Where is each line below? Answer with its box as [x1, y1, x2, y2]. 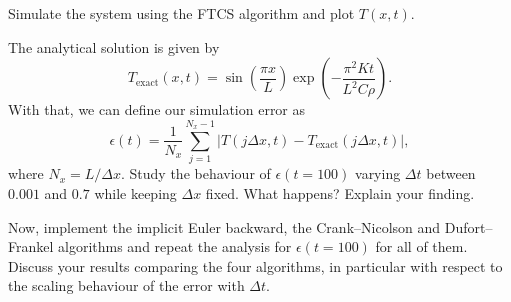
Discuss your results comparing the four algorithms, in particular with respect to [8, 255, 503, 276]
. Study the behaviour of [121, 163, 271, 184]
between [426, 163, 476, 184]
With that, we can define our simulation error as [8, 99, 306, 120]
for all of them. [375, 236, 468, 257]
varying [355, 163, 401, 184]
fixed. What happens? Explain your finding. [205, 182, 475, 203]
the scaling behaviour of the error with [8, 275, 245, 296]
